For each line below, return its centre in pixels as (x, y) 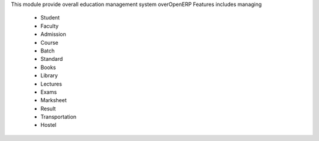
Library (49, 76)
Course (49, 42)
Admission (53, 34)
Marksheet (54, 100)
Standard (52, 59)
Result (48, 109)
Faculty (50, 26)
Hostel (48, 125)
